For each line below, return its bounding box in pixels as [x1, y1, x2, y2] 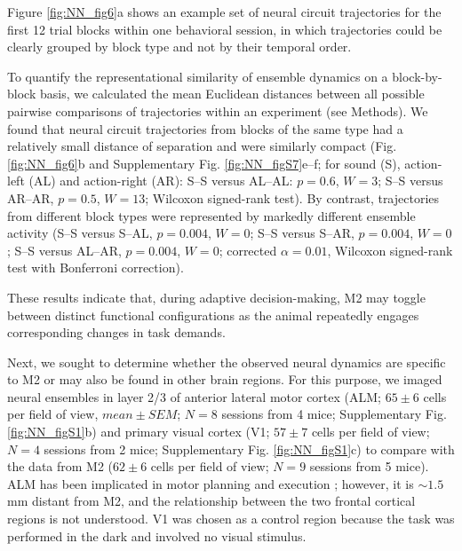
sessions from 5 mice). [309, 457, 429, 476]
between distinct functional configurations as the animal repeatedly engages [7, 305, 419, 324]
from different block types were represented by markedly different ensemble [7, 206, 416, 224]
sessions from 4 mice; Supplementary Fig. [221, 405, 447, 423]
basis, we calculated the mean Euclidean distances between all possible [39, 84, 425, 103]
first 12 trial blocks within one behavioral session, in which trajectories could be [7, 20, 442, 38]
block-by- [392, 67, 442, 85]
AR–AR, [7, 188, 54, 207]
